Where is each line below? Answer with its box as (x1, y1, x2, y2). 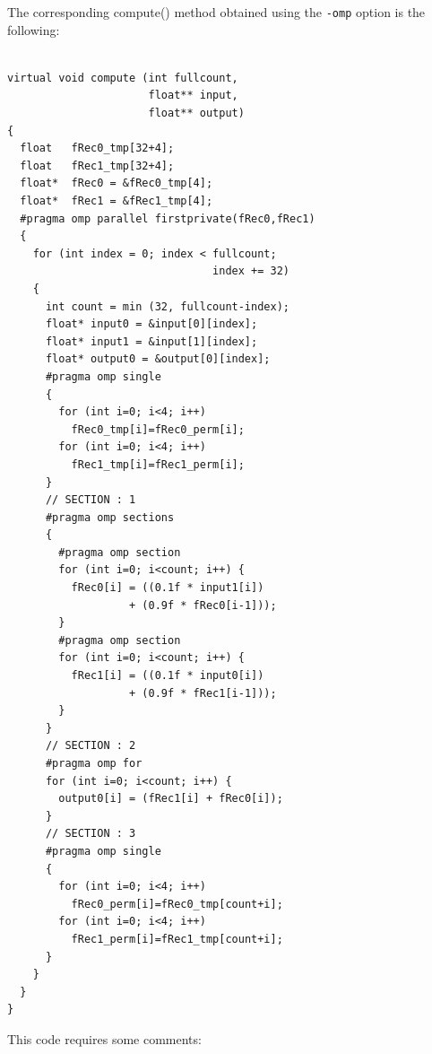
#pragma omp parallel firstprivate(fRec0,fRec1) (20, 212, 315, 225)
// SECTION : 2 (45, 739, 136, 753)
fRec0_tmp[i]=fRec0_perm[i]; (71, 422, 245, 436)
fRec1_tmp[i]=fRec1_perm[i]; (71, 457, 245, 471)
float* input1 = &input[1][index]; (45, 335, 258, 348)
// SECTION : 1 (45, 493, 136, 507)
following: (7, 20, 60, 39)
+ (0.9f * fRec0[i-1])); (129, 598, 277, 612)
